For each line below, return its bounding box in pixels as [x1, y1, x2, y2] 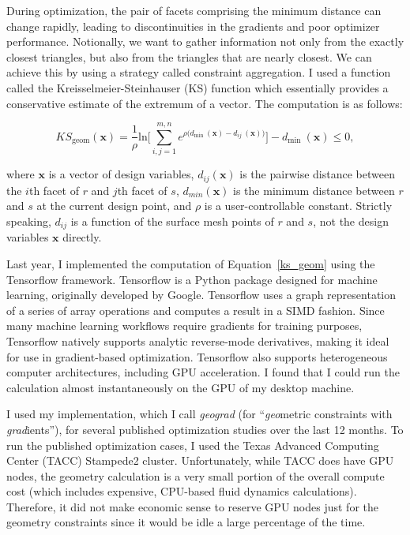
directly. [62, 229, 102, 245]
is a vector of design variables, [48, 166, 194, 182]
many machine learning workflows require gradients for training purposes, [6, 317, 363, 334]
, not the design [313, 212, 389, 229]
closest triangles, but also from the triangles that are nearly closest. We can [6, 48, 372, 65]
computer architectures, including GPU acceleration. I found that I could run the [6, 364, 400, 380]
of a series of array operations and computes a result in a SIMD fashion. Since [6, 301, 385, 318]
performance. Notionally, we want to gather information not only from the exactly [6, 33, 404, 50]
